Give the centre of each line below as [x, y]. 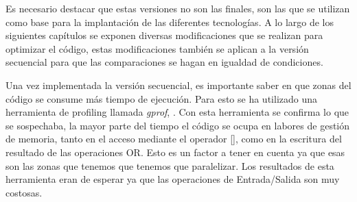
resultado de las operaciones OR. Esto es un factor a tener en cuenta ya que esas [175, 152]
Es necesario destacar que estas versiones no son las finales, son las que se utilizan [178, 8]
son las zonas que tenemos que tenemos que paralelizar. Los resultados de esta [170, 165]
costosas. [24, 192]
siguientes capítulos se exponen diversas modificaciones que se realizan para [164, 35]
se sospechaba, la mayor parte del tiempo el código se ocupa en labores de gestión [178, 125]
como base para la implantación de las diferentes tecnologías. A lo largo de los [170, 22]
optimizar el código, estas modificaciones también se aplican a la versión [157, 48]
